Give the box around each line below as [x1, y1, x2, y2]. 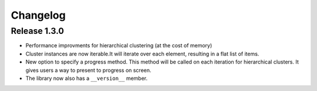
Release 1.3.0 [11, 26, 65, 36]
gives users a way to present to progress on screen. [25, 66, 152, 73]
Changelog [11, 9, 66, 22]
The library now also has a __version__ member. [25, 75, 148, 82]
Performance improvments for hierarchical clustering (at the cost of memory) [25, 42, 213, 49]
